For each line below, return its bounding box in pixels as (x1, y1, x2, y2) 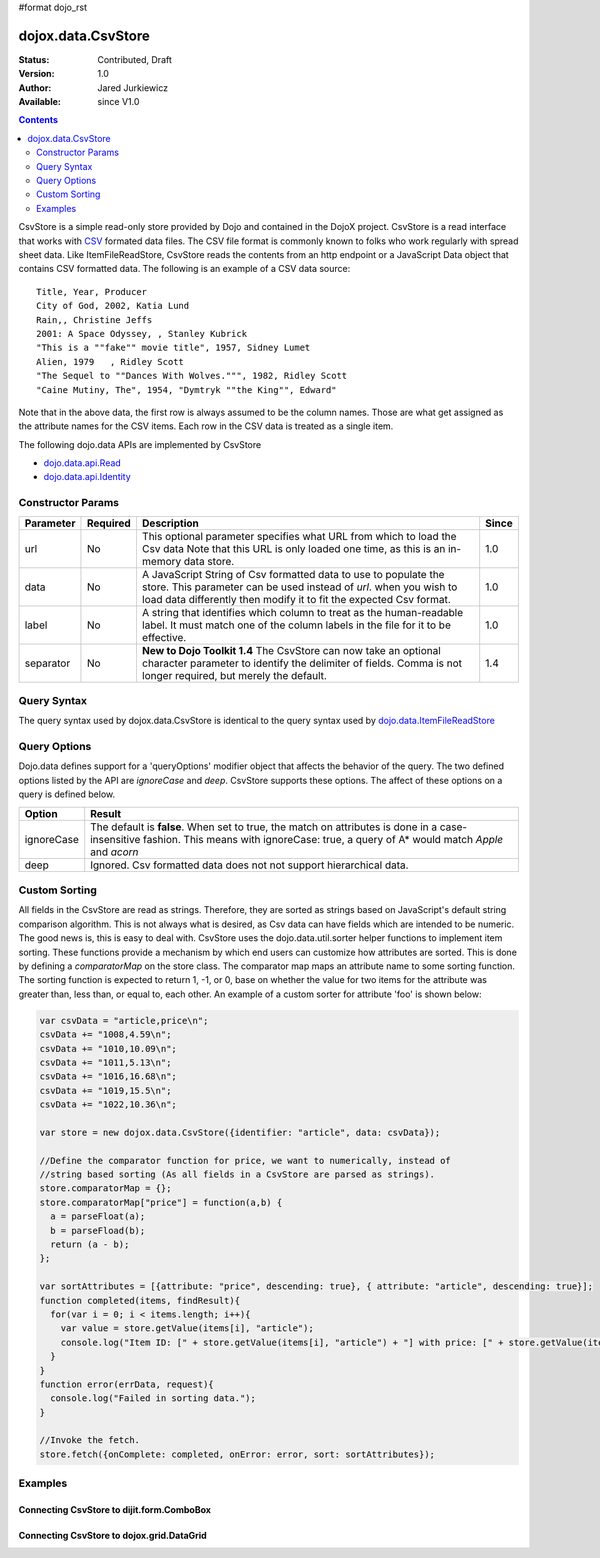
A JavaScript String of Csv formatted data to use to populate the (141, 567, 445, 581)
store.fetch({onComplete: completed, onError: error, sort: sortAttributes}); (39, 1448, 435, 1460)
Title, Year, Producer (36, 286, 148, 297)
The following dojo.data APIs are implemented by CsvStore (18, 438, 262, 450)
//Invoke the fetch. (39, 1435, 140, 1446)
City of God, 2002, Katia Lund (36, 300, 190, 312)
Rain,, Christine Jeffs (36, 314, 153, 325)
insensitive (90, 832, 141, 846)
